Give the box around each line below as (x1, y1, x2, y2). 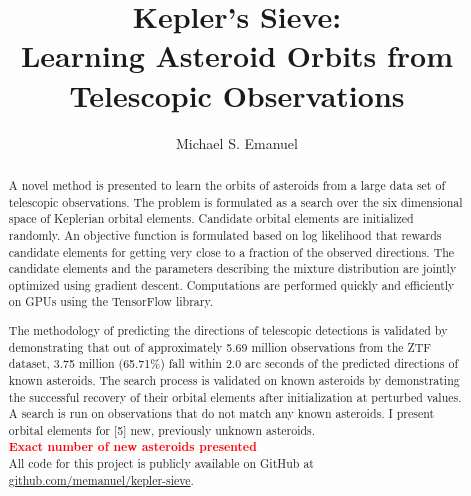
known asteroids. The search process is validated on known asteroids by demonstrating (8, 372, 460, 388)
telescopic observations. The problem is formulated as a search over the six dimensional (8, 193, 463, 210)
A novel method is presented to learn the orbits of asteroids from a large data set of (8, 176, 446, 193)
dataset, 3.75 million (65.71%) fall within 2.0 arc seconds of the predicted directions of (8, 355, 459, 372)
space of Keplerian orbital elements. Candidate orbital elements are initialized (8, 210, 414, 227)
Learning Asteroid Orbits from (20, 35, 454, 76)
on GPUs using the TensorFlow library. (8, 293, 213, 310)
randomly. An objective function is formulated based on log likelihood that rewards (8, 226, 442, 243)
